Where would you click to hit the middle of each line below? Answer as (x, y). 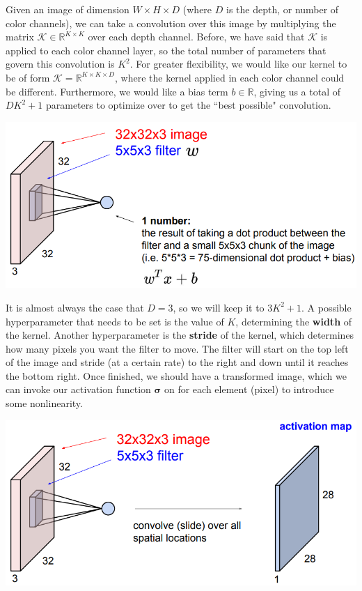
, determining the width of (294, 321)
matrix (20, 37)
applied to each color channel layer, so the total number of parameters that (166, 50)
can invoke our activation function (78, 389)
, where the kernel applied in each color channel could (230, 77)
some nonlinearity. (44, 403)
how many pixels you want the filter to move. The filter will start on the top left (177, 348)
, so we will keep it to (219, 307)
